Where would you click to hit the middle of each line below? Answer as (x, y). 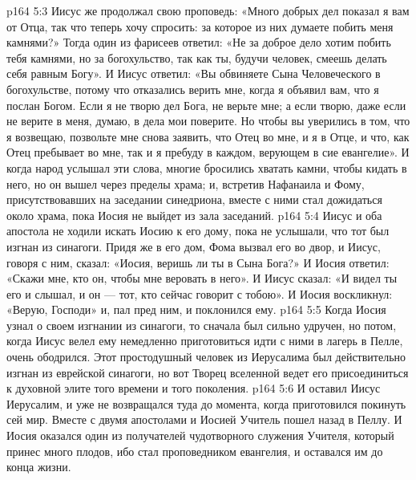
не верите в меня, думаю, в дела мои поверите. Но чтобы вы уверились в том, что (208, 121)
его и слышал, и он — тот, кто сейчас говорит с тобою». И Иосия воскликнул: (200, 293)
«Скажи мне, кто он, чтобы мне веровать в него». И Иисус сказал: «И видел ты (202, 278)
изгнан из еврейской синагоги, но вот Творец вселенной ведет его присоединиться (208, 372)
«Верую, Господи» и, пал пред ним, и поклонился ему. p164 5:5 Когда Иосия (196, 309)
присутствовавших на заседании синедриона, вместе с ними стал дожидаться (194, 199)
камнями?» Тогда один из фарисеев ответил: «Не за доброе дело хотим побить (199, 42)
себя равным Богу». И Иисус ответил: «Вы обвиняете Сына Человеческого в (194, 73)
